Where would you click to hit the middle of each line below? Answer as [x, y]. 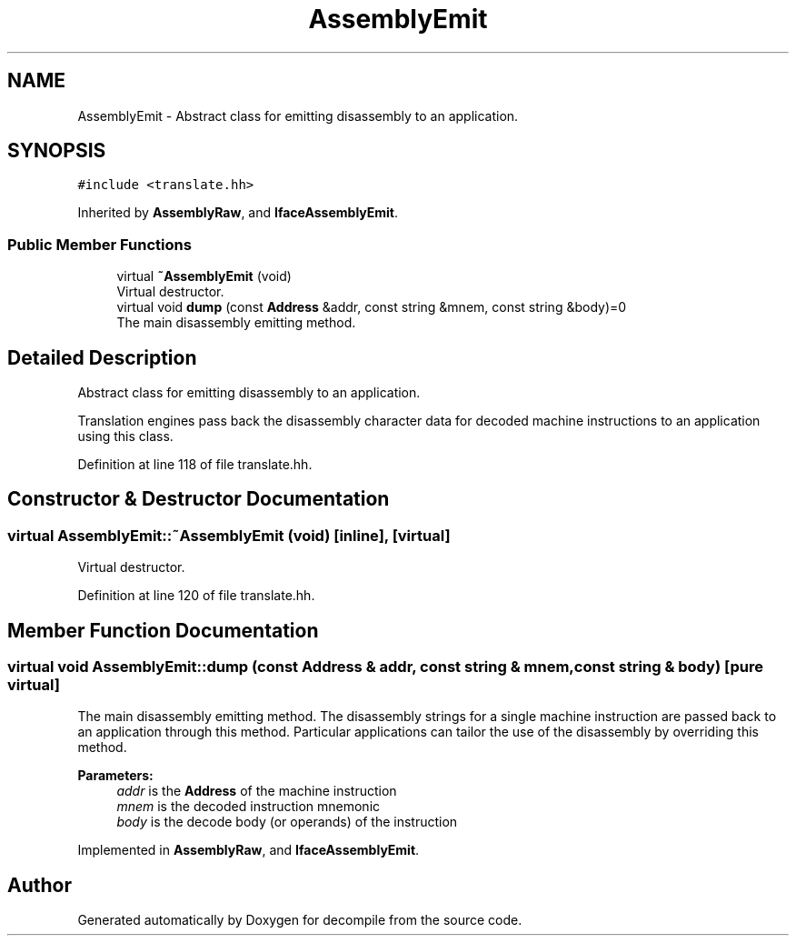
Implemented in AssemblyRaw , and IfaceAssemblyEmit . [249, 850]
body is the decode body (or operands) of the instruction [287, 822]
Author [40, 885]
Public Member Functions [99, 244]
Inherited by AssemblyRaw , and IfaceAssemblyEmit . [238, 213]
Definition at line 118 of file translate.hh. [195, 465]
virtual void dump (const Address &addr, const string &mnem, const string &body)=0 [372, 307]
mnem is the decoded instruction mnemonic [249, 807]
